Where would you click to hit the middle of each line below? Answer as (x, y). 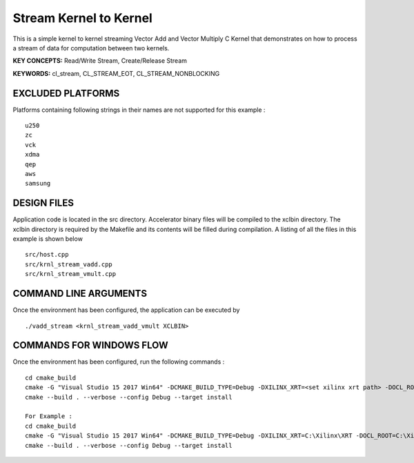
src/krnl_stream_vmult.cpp (71, 274)
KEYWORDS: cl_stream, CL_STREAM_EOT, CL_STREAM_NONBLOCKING (116, 73)
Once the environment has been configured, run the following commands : (119, 362)
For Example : (49, 416)
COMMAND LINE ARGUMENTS (80, 294)
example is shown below (48, 239)
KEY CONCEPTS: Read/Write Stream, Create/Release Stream (100, 61)
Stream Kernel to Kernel (83, 18)
